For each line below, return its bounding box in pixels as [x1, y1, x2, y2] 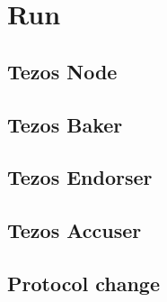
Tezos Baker [7, 110, 123, 138]
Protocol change [7, 269, 160, 297]
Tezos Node [7, 57, 118, 85]
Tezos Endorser [7, 163, 153, 191]
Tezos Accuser [7, 216, 142, 244]
